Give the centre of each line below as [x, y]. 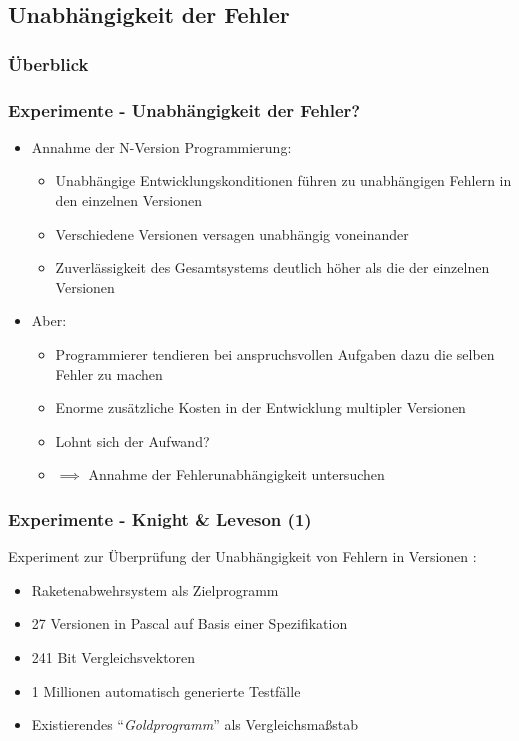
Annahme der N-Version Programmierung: [161, 146]
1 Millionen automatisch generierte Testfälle [166, 690]
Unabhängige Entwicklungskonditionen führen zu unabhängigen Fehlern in [283, 180]
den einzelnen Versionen [128, 200]
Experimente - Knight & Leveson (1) [160, 518]
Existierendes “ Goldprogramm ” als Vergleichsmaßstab [195, 724]
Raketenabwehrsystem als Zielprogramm [155, 589]
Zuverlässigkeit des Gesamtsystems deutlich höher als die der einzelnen [272, 267]
